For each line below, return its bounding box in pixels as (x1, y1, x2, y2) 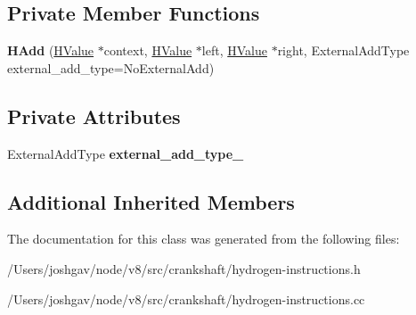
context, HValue (103, 41, 192, 60)
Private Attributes (7, 102, 181, 129)
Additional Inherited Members (7, 187, 295, 215)
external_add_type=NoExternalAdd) (7, 58, 215, 77)
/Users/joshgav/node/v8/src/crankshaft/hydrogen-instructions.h (7, 259, 361, 278)
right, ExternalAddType (277, 41, 410, 60)
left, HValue (201, 41, 267, 60)
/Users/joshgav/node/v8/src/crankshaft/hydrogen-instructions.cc (7, 289, 365, 308)
